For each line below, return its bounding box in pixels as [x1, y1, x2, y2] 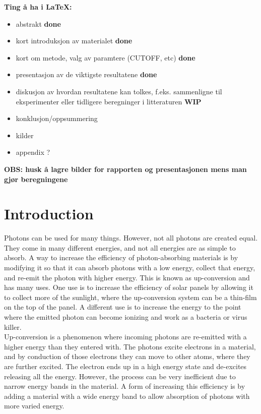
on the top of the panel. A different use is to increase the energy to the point [4, 302, 241, 312]
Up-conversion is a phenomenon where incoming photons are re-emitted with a [4, 331, 247, 342]
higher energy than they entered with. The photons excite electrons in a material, [4, 341, 256, 351]
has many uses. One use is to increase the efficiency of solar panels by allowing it [4, 282, 253, 292]
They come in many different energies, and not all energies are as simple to [4, 242, 236, 253]
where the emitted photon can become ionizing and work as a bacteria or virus [4, 312, 247, 322]
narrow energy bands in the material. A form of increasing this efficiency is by [4, 381, 245, 391]
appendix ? [16, 147, 50, 157]
